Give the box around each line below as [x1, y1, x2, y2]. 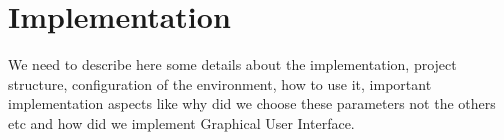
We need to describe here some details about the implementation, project [8, 54, 457, 75]
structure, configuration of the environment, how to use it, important [8, 73, 432, 94]
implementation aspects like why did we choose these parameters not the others [8, 93, 496, 114]
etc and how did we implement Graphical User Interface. [8, 112, 355, 133]
